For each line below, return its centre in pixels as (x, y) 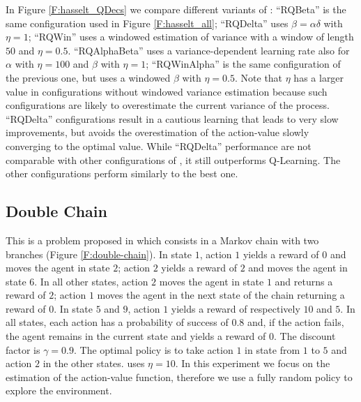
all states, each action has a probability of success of (117, 322)
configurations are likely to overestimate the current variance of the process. (168, 105)
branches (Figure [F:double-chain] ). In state (99, 254)
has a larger (319, 77)
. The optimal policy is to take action (154, 349)
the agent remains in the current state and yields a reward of (136, 336)
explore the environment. (59, 390)
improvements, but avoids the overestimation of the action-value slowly (158, 132)
